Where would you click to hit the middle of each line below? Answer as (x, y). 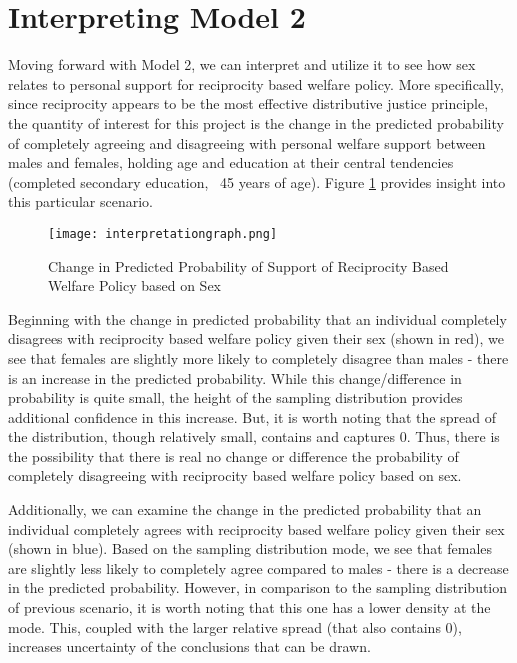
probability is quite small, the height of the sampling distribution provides (235, 397)
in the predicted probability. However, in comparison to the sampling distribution (258, 587)
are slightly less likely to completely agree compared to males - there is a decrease (258, 567)
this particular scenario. (80, 201)
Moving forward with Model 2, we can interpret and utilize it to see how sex (242, 64)
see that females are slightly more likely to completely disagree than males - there (258, 357)
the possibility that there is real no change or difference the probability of (233, 455)
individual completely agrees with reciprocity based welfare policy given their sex (256, 528)
